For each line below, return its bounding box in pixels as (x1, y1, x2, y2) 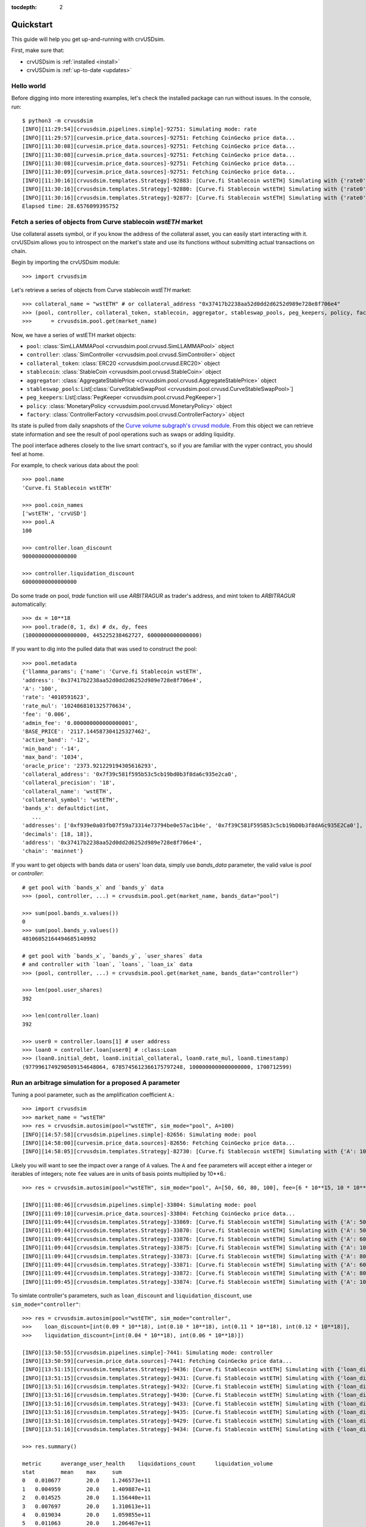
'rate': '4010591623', (22, 694, 90, 701)
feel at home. (11, 450, 45, 457)
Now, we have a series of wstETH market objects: (11, 331, 137, 338)
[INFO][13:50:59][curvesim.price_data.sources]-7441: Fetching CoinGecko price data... (22, 1357, 293, 1365)
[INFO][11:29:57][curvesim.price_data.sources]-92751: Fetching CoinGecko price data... (22, 134, 296, 141)
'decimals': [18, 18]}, (22, 831, 93, 837)
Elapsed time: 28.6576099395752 (22, 202, 119, 210)
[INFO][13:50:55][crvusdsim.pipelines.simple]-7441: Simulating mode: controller (22, 1349, 273, 1356)
